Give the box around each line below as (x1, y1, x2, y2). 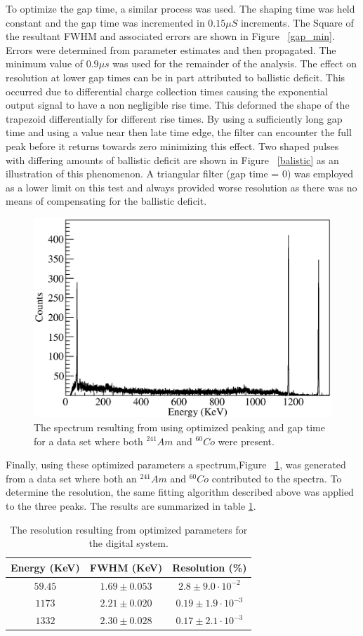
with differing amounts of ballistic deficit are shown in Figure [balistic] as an (6, 152, 339, 167)
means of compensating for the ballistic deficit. (6, 194, 207, 208)
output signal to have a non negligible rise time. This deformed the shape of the (6, 97, 350, 112)
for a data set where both (34, 433, 143, 448)
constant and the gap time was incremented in (6, 15, 205, 29)
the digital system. (88, 536, 169, 550)
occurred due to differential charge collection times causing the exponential (6, 83, 328, 98)
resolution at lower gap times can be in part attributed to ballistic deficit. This (6, 69, 345, 84)
